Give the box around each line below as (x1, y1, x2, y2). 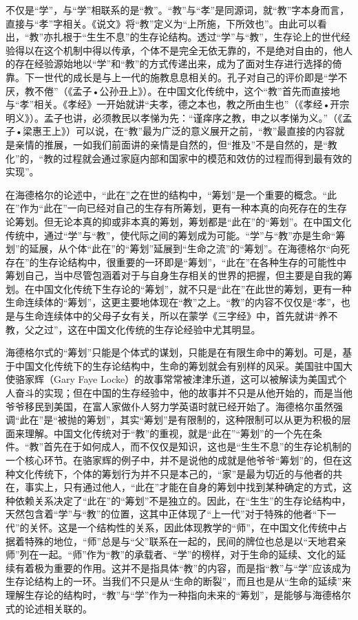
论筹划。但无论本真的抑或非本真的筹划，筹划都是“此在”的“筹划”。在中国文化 (6, 214, 352, 228)
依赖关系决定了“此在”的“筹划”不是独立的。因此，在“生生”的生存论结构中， (14, 493, 351, 507)
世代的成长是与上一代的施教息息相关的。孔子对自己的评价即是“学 (43, 69, 338, 84)
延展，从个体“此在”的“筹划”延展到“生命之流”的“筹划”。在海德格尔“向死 (29, 241, 350, 256)
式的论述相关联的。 (6, 601, 92, 615)
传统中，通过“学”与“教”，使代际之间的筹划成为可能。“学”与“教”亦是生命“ (6, 228, 336, 242)
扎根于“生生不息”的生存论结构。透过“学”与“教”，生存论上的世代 (53, 30, 341, 44)
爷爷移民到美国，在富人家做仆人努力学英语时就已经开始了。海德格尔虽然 (6, 399, 333, 413)
